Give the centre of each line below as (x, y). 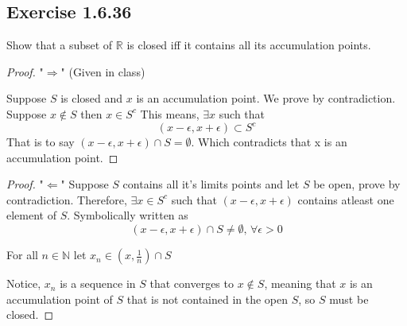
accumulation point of (60, 299)
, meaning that (300, 283)
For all (22, 255)
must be (349, 299)
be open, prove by (357, 184)
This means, (170, 113)
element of (31, 215)
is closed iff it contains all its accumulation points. (249, 45)
